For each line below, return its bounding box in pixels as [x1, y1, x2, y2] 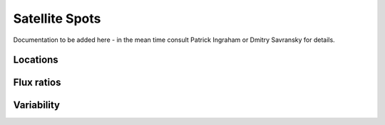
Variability [13, 99, 61, 112]
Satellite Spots [13, 11, 101, 26]
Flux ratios [13, 77, 61, 89]
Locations [13, 54, 58, 66]
